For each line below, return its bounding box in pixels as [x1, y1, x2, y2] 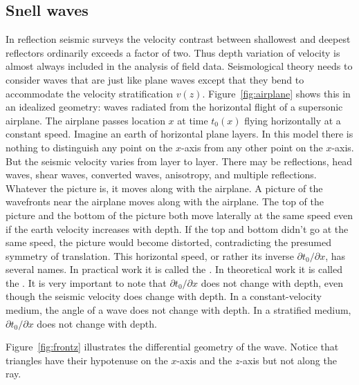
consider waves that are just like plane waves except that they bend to [6, 72, 304, 86]
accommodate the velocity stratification [6, 86, 173, 100]
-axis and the [176, 353, 232, 367]
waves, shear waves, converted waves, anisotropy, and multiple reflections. [6, 167, 317, 182]
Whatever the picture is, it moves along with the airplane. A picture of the [6, 180, 323, 195]
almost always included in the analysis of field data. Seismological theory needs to [6, 59, 353, 73]
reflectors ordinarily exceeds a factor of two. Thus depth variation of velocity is [6, 45, 340, 59]
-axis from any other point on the [181, 140, 323, 154]
